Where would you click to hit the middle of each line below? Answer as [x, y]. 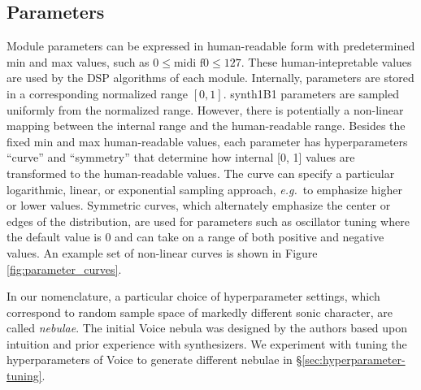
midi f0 [191, 63]
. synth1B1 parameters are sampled [311, 93]
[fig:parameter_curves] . [64, 269]
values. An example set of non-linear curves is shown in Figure [162, 252]
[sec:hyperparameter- [354, 360]
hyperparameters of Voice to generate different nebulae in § [154, 360]
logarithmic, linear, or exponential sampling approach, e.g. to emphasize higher [204, 189]
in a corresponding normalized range [98, 93]
